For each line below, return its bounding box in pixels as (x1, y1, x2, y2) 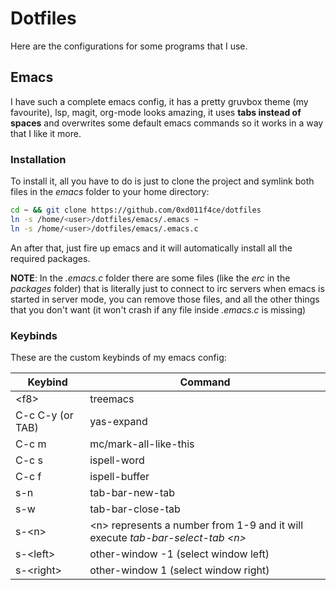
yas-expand (89, 414, 148, 428)
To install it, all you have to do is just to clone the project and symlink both (10, 175, 315, 187)
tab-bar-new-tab (89, 485, 176, 499)
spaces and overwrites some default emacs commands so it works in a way (10, 117, 324, 129)
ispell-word (89, 453, 145, 467)
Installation (10, 152, 67, 166)
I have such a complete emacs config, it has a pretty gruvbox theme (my (10, 95, 309, 107)
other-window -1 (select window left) (89, 547, 270, 561)
